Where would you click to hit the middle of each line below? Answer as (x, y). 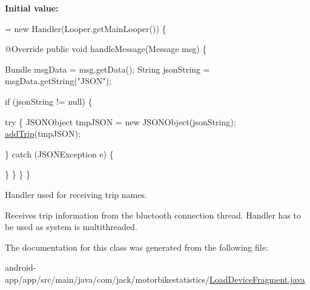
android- (21, 267)
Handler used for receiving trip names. (76, 194)
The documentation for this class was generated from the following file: (137, 247)
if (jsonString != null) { (49, 101)
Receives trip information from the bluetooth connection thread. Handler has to (153, 215)
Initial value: (32, 8)
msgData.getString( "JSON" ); (58, 81)
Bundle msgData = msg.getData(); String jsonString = (107, 69)
